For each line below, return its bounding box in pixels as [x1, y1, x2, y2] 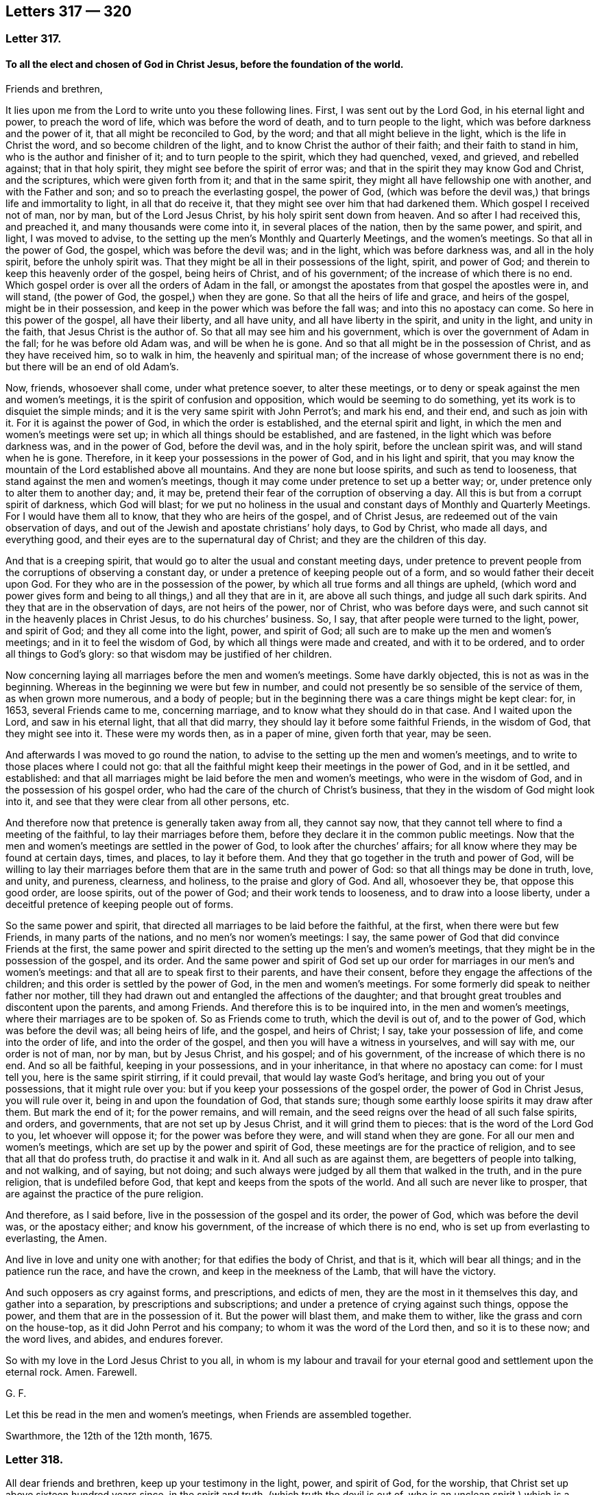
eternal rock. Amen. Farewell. [5, 1365, 138, 1378]
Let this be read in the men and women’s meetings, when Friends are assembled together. [5, 1408, 411, 1420]
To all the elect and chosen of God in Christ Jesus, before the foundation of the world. [5, 58, 404, 71]
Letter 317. [5, 32, 62, 46]
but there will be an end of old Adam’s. [5, 360, 179, 372]
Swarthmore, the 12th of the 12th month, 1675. [5, 1429, 213, 1442]
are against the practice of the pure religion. [5, 1187, 204, 1199]
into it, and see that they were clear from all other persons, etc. [5, 795, 289, 807]
